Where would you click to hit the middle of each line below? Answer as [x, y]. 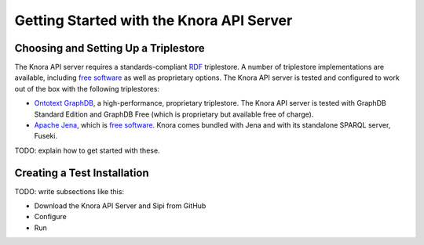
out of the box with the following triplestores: [87, 88]
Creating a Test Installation [82, 173]
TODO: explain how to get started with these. [87, 150]
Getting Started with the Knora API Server [154, 20]
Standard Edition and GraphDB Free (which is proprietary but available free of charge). [174, 114]
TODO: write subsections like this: [69, 191]
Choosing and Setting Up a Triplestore [110, 48]
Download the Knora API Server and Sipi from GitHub [120, 206]
